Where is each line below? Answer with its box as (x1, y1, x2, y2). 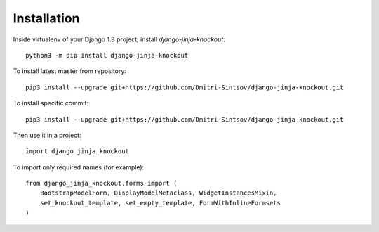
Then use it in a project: (13, 131, 81, 139)
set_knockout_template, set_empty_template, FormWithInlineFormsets (39, 199, 281, 207)
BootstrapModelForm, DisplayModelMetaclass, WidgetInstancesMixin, (39, 189, 277, 197)
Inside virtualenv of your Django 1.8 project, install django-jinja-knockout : (13, 35, 226, 44)
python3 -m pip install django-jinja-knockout (25, 51, 189, 59)
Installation (13, 11, 80, 26)
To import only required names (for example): (13, 162, 145, 172)
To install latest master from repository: (13, 67, 126, 75)
